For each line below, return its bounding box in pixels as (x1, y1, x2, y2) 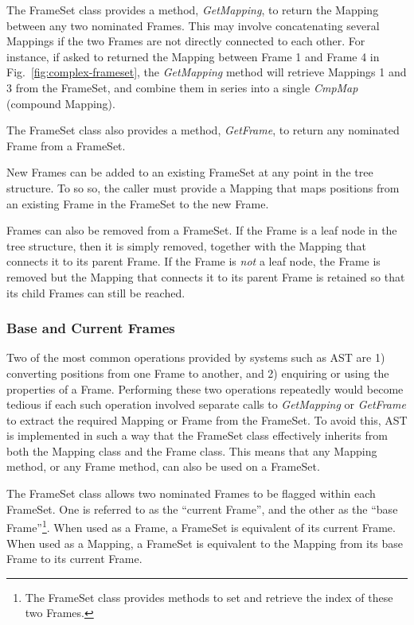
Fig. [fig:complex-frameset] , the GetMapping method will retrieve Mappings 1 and (6, 64, 407, 80)
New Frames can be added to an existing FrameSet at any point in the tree (6, 164, 373, 181)
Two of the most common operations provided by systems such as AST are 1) (6, 349, 385, 366)
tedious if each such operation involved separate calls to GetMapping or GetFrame (6, 396, 406, 413)
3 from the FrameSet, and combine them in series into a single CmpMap (6, 79, 358, 95)
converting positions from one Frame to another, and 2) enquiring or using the (6, 364, 389, 381)
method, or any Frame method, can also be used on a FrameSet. (6, 458, 320, 475)
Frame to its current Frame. (6, 550, 143, 567)
